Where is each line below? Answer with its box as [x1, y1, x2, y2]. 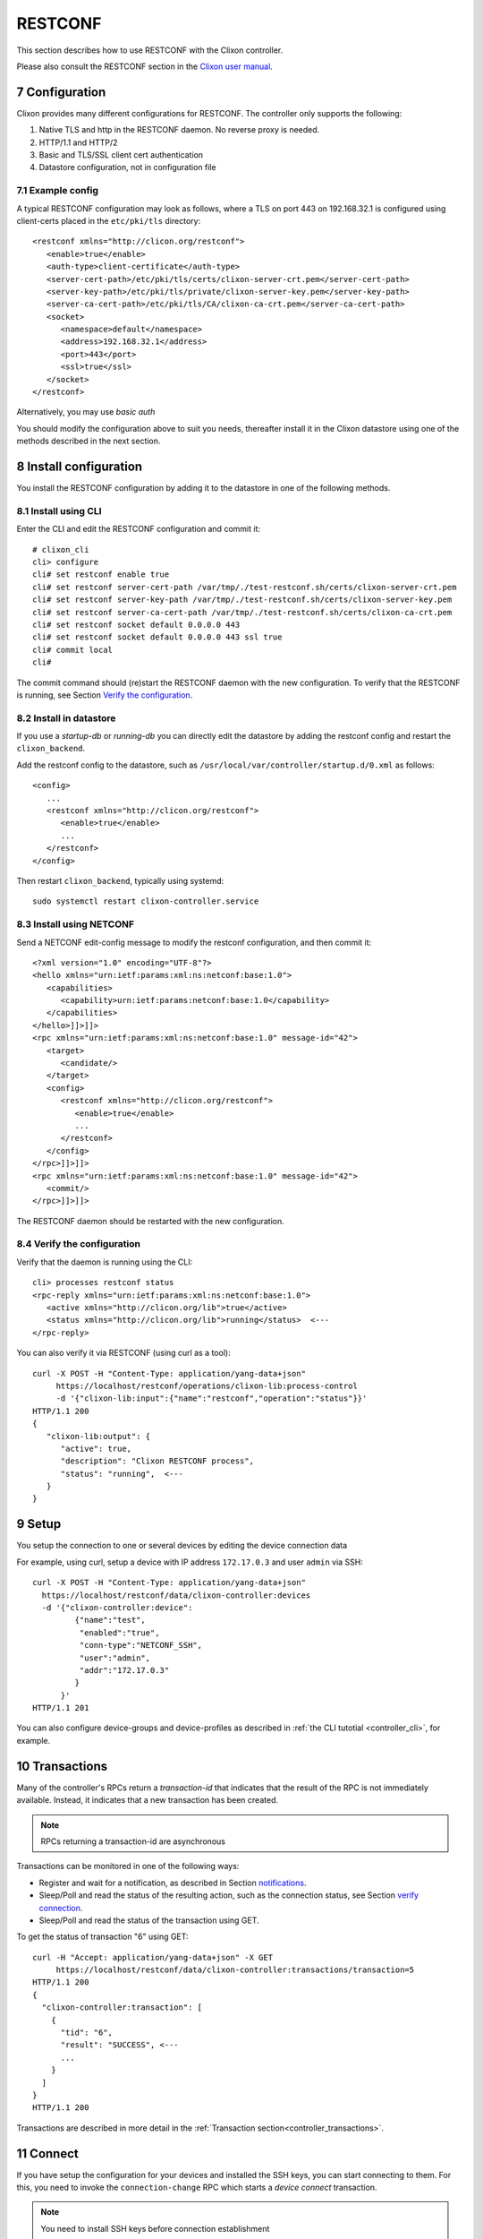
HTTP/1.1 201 [32, 1703, 89, 1713]
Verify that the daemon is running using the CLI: [16, 1257, 193, 1267]
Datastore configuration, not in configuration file [38, 162, 216, 173]
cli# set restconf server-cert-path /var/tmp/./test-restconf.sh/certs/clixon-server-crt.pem [32, 582, 457, 592]
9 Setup [16, 1516, 62, 1531]
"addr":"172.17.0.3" [79, 1665, 170, 1675]
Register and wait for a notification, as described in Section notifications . [38, 1877, 307, 1888]
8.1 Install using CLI [16, 504, 102, 517]
